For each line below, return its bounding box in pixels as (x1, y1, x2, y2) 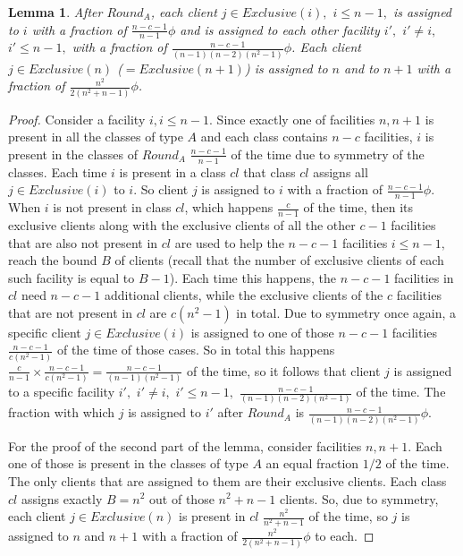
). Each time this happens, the (169, 268, 336, 287)
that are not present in (8, 303, 132, 321)
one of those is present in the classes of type (8, 454, 248, 473)
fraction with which (8, 403, 115, 422)
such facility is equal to (8, 268, 135, 287)
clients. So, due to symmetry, (279, 489, 439, 508)
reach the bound (8, 251, 97, 269)
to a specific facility (8, 382, 115, 401)
